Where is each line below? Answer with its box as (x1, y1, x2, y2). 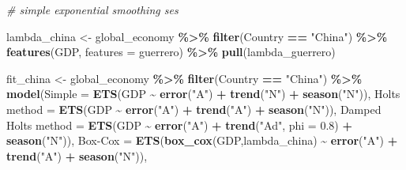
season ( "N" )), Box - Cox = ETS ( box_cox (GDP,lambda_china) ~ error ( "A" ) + (6, 132, 398, 149)
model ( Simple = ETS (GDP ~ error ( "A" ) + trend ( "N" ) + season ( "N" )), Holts (6, 85, 400, 102)
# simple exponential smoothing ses (6, 2, 179, 17)
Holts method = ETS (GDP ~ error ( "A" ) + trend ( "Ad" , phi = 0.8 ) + (6, 116, 352, 133)
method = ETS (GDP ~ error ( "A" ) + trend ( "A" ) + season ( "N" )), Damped (6, 100, 382, 117)
